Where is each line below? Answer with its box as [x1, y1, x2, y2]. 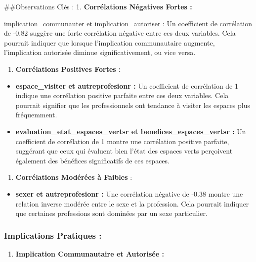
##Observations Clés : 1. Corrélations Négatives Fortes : [4, 1, 192, 11]
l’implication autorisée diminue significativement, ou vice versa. [4, 47, 196, 57]
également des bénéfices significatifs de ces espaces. [15, 155, 170, 165]
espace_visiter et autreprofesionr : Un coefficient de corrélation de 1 [15, 80, 238, 91]
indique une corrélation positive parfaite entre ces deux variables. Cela [15, 90, 229, 101]
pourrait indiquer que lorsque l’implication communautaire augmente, [4, 37, 215, 48]
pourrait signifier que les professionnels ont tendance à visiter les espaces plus [15, 100, 251, 110]
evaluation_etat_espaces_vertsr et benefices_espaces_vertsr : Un [15, 126, 246, 136]
